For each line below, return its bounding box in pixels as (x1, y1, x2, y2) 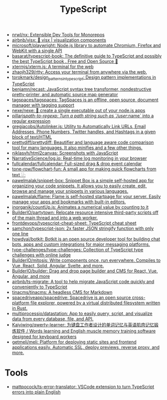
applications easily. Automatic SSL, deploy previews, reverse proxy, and (11, 344, 160, 350)
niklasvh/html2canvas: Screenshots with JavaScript (11, 150, 118, 156)
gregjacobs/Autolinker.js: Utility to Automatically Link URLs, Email (11, 123, 146, 129)
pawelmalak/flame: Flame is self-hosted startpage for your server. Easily (11, 193, 161, 199)
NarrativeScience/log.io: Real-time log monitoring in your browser (11, 155, 148, 161)
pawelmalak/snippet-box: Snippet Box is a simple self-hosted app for (11, 177, 154, 183)
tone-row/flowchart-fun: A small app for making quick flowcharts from (11, 166, 157, 172)
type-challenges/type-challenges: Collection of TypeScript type (11, 246, 144, 252)
